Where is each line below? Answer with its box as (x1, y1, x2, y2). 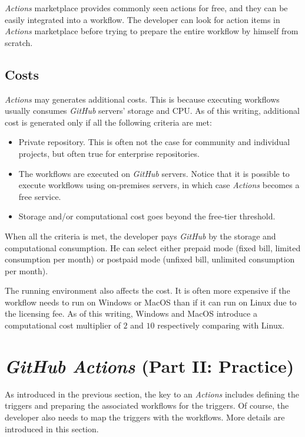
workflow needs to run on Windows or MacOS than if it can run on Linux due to (5, 295, 297, 308)
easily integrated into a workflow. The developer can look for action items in (5, 13, 280, 25)
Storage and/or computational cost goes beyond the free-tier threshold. (18, 210, 276, 222)
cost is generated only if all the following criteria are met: (5, 116, 212, 128)
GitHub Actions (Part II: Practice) (5, 353, 294, 378)
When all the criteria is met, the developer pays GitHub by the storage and (5, 229, 276, 242)
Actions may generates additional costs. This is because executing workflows (5, 93, 280, 105)
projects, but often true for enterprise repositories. (18, 147, 200, 159)
